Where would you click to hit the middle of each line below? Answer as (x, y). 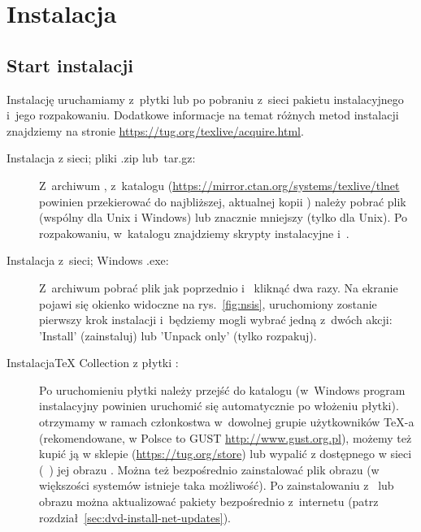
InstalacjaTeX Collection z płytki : (93, 363)
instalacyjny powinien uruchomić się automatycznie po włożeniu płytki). (219, 406)
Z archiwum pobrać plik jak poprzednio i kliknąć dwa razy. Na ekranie (219, 287)
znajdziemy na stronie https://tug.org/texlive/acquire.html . (155, 130)
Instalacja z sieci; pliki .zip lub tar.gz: (101, 158)
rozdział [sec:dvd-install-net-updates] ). (135, 517)
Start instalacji (70, 65)
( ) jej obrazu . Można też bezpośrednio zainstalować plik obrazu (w (209, 469)
